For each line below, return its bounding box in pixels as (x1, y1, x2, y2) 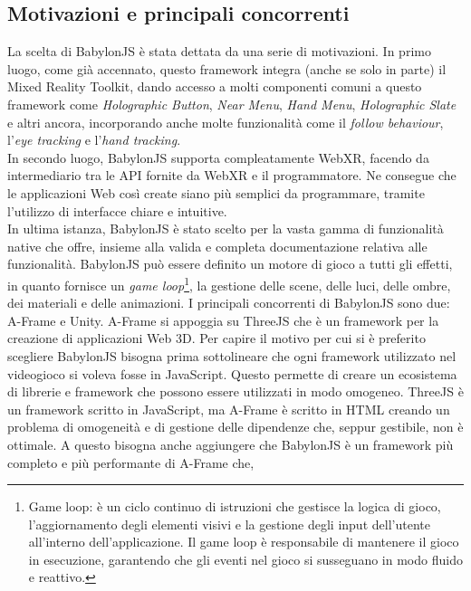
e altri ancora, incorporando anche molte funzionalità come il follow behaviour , (7, 112, 444, 131)
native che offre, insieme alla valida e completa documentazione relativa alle (7, 236, 428, 255)
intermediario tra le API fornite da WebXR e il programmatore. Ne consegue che (7, 166, 457, 185)
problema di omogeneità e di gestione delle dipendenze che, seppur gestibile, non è (7, 417, 464, 436)
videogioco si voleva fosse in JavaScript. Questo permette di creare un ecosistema (7, 364, 457, 383)
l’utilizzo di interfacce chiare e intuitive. (7, 201, 227, 220)
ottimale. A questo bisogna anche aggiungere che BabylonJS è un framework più (7, 434, 454, 453)
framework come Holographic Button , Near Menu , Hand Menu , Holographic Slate (7, 94, 457, 113)
